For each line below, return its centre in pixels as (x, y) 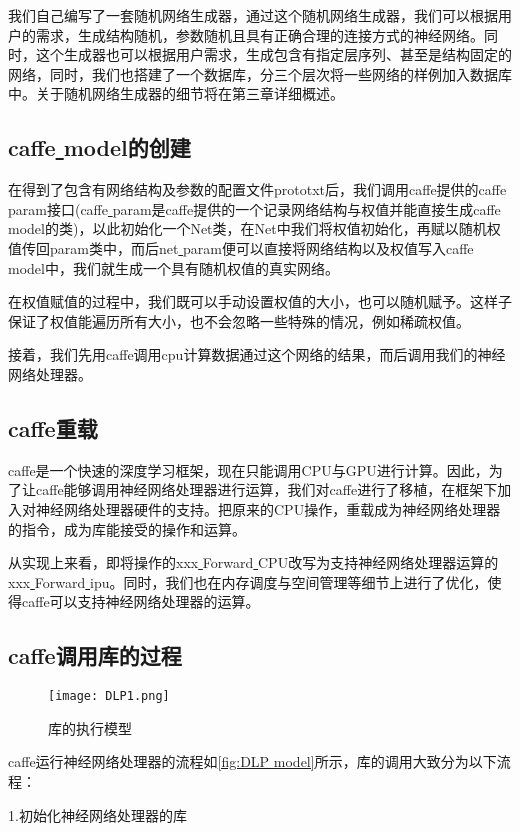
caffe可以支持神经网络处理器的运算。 (140, 601)
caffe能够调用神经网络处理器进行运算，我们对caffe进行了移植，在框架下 (266, 489)
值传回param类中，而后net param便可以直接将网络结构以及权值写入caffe (241, 247)
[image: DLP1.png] (109, 696)
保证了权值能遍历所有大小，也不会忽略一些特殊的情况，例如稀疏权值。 (239, 320)
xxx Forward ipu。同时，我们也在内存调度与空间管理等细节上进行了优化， (248, 581)
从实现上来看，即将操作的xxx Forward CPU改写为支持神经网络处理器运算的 (253, 562)
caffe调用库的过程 (95, 655)
